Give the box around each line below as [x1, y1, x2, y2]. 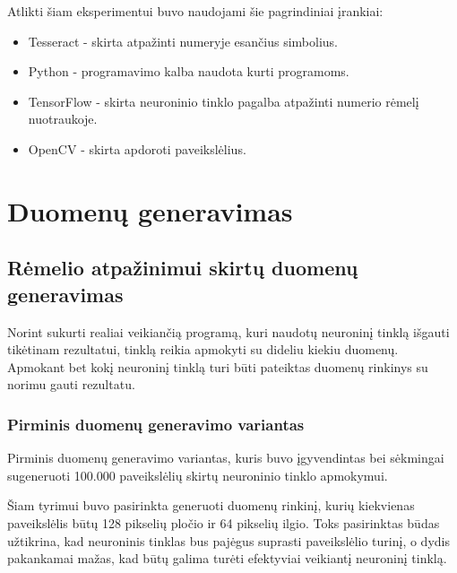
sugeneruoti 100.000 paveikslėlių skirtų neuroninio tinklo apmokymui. [7, 465, 388, 484]
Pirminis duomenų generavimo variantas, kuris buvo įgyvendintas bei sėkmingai [7, 448, 444, 467]
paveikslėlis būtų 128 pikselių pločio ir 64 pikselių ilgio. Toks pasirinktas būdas [7, 513, 440, 532]
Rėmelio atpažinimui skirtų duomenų [7, 254, 358, 282]
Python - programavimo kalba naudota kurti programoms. [28, 62, 349, 81]
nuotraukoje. [28, 109, 98, 128]
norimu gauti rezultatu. [7, 375, 135, 394]
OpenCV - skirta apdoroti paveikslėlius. [28, 139, 246, 158]
